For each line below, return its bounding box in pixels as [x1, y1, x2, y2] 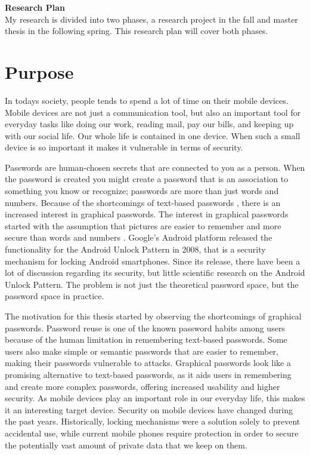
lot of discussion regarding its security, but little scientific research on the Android [5, 266, 305, 279]
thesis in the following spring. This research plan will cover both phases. [5, 24, 268, 37]
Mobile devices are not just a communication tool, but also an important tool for [5, 106, 301, 118]
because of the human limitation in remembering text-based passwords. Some [5, 333, 287, 346]
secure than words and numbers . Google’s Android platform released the [5, 231, 272, 244]
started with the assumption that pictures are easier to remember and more [5, 219, 281, 232]
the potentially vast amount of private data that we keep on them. [5, 438, 247, 451]
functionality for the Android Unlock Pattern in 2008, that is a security [5, 243, 266, 256]
